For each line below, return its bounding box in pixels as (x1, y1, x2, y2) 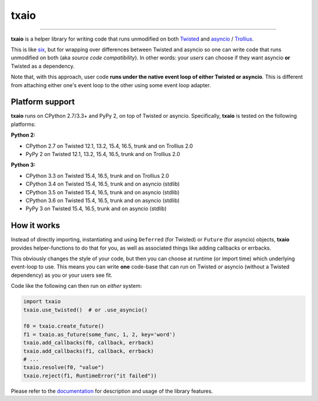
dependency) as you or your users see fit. (11, 271, 113, 279)
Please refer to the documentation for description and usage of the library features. (11, 387, 213, 395)
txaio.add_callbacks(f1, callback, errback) (23, 347, 154, 354)
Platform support (11, 97, 75, 107)
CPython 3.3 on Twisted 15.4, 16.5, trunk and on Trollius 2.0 (25, 172, 170, 179)
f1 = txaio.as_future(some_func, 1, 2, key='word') (23, 331, 176, 338)
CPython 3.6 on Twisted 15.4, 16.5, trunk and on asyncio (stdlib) (25, 197, 180, 204)
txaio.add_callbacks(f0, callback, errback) (23, 339, 154, 346)
